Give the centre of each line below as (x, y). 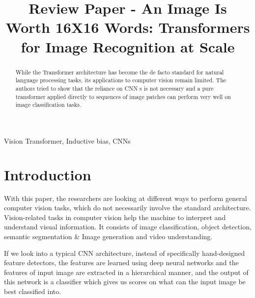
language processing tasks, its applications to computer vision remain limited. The (121, 80)
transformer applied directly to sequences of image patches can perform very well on (123, 96)
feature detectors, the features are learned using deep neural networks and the (121, 262)
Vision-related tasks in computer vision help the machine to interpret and (115, 217)
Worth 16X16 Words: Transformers (128, 27)
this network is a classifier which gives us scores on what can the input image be (125, 282)
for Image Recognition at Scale (128, 46)
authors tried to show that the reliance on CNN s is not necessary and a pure (114, 88)
